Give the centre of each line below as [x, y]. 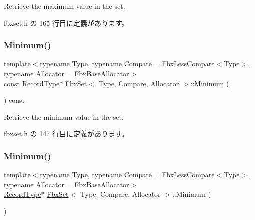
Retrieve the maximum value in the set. [65, 6]
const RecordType [32, 83]
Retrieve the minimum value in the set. [64, 117]
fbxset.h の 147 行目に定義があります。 [66, 134]
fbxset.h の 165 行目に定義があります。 [66, 23]
